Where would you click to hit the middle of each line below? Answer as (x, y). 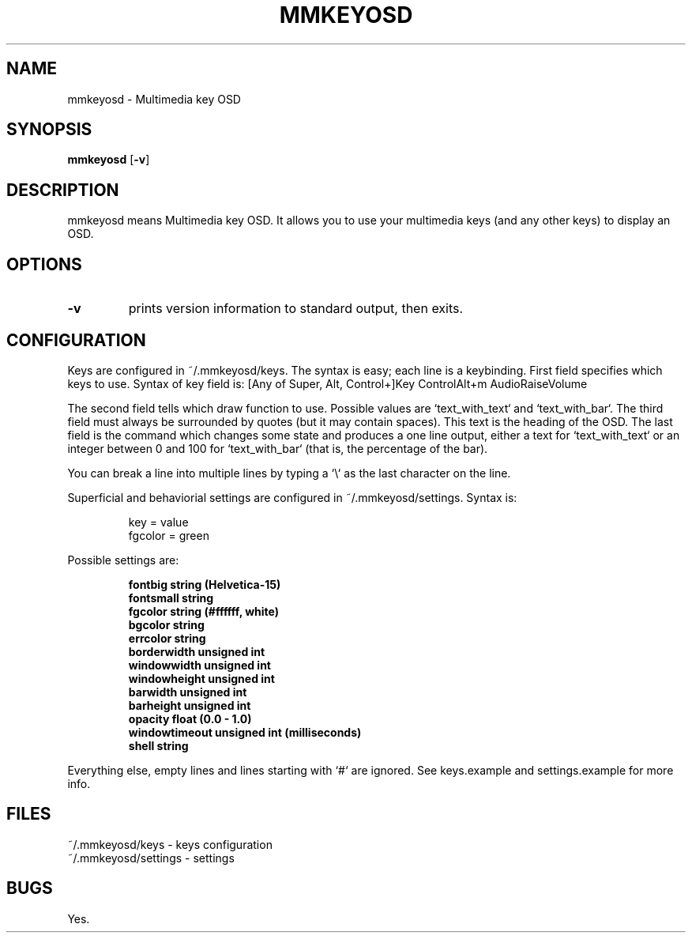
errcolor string (167, 638)
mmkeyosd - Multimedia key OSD (154, 99)
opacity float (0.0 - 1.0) (190, 718)
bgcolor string (166, 624)
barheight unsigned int (190, 705)
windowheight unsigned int (201, 678)
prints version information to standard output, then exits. (296, 309)
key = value (158, 522)
